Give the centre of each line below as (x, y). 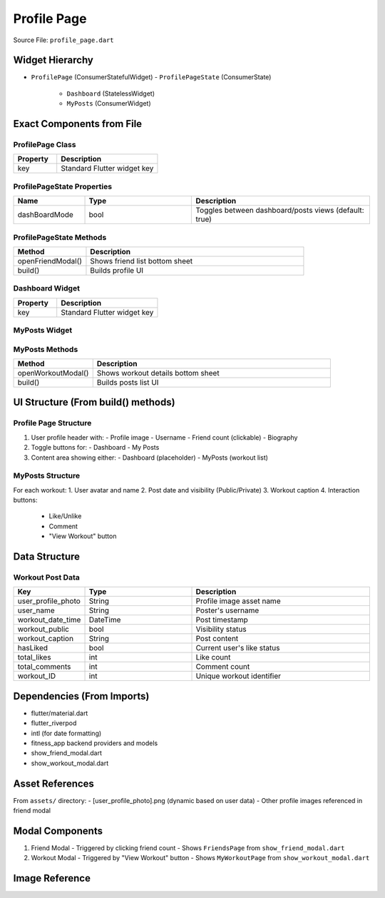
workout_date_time (49, 620)
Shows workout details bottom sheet (158, 373)
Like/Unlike (65, 516)
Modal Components (58, 831)
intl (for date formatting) (66, 733)
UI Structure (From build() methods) (94, 402)
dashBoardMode (46, 215)
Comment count (223, 667)
